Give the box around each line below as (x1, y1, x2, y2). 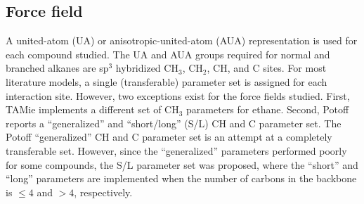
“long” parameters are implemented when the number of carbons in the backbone (6, 171, 357, 186)
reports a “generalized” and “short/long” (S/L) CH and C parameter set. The (6, 115, 342, 130)
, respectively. (74, 184, 133, 199)
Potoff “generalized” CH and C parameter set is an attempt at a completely (6, 129, 332, 144)
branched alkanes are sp (6, 60, 109, 75)
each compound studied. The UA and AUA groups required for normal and (6, 46, 330, 61)
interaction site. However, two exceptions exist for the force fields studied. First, (6, 88, 350, 103)
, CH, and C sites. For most (207, 60, 327, 75)
